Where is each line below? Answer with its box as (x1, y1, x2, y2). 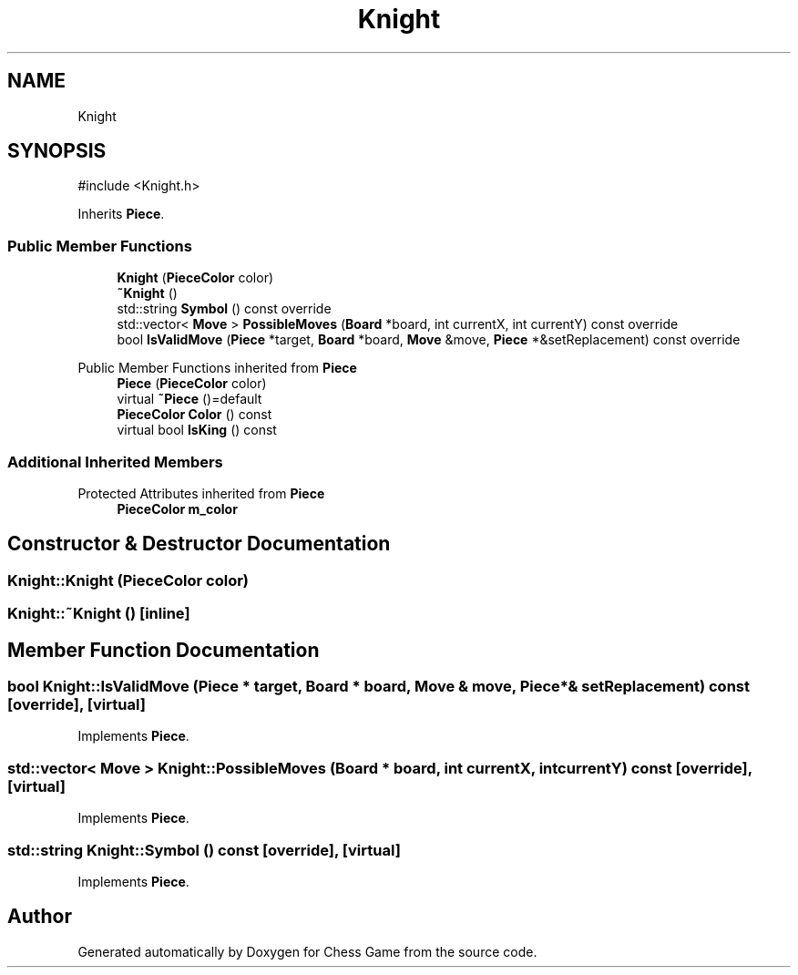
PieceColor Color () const (117, 406, 272, 423)
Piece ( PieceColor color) (117, 375, 267, 392)
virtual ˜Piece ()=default (117, 391, 262, 407)
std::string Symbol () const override (117, 301, 332, 317)
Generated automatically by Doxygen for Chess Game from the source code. (77, 943, 537, 960)
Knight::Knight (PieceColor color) (7, 570, 250, 590)
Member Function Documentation (7, 638, 320, 662)
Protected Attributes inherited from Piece (77, 485, 325, 501)
